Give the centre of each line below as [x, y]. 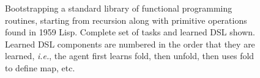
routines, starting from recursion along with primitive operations [126, 20]
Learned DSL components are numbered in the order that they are [130, 44]
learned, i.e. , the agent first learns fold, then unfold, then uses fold [130, 56]
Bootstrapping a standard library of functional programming [119, 8]
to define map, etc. [40, 67]
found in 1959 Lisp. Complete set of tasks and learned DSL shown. [130, 32]
